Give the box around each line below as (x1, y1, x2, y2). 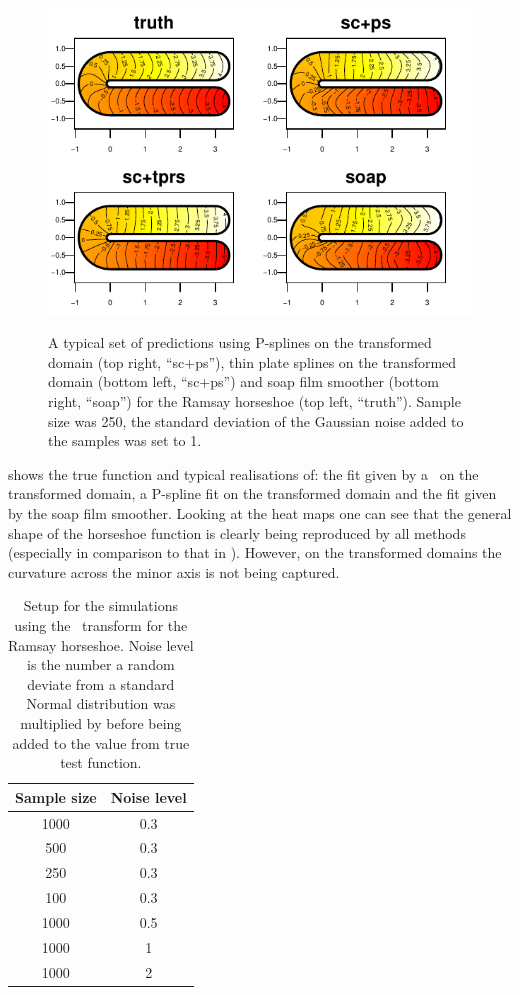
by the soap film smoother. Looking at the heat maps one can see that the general (8, 503, 512, 524)
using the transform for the (14, 615, 188, 635)
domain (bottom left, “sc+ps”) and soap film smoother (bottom (48, 371, 439, 392)
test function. (60, 752, 142, 773)
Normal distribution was (26, 693, 176, 714)
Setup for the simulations (23, 595, 178, 616)
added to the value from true (12, 732, 190, 753)
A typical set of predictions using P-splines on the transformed (48, 332, 432, 353)
